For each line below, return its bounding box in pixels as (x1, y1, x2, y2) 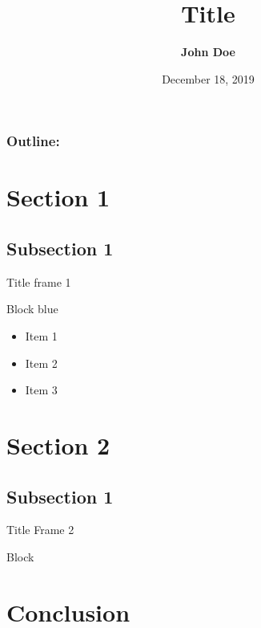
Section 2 (6, 428, 110, 461)
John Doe (181, 43, 235, 60)
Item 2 (25, 354, 58, 371)
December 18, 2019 (162, 70, 255, 87)
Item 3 (25, 381, 58, 398)
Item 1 (25, 328, 58, 344)
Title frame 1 (6, 273, 71, 290)
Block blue (6, 300, 58, 317)
